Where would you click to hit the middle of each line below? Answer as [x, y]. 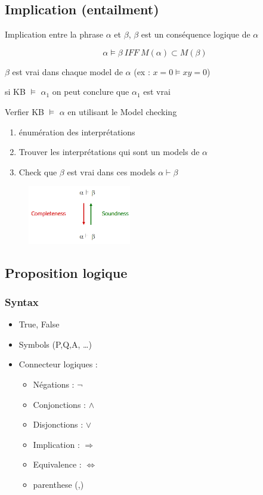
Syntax [22, 301]
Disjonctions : [58, 424]
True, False [39, 324]
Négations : [54, 384]
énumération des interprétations [77, 132]
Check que [38, 171]
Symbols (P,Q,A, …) [55, 344]
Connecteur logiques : [58, 364]
